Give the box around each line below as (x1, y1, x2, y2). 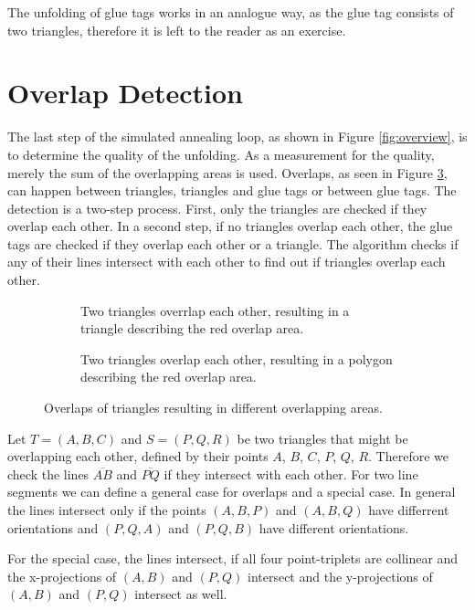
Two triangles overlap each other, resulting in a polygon (80, 349, 393, 368)
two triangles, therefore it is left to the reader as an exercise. (7, 20, 346, 39)
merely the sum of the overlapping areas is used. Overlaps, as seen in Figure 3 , (7, 163, 448, 182)
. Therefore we (368, 447, 449, 466)
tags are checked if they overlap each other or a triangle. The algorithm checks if (7, 234, 459, 253)
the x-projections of (7, 566, 117, 585)
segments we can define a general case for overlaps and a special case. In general (7, 482, 456, 501)
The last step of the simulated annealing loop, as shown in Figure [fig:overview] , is (7, 127, 468, 146)
